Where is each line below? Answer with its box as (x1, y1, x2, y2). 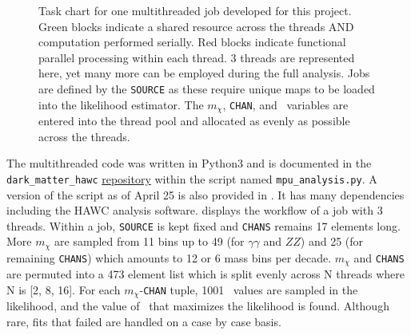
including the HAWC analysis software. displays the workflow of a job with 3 (6, 202, 383, 219)
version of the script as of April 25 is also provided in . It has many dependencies (6, 186, 405, 203)
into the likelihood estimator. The (38, 96, 204, 112)
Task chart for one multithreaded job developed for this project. (38, 2, 352, 18)
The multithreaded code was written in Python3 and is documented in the (6, 155, 372, 171)
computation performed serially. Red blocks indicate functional (38, 33, 346, 50)
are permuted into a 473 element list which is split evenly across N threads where (6, 266, 405, 282)
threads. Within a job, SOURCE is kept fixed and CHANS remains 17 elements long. (6, 217, 401, 234)
